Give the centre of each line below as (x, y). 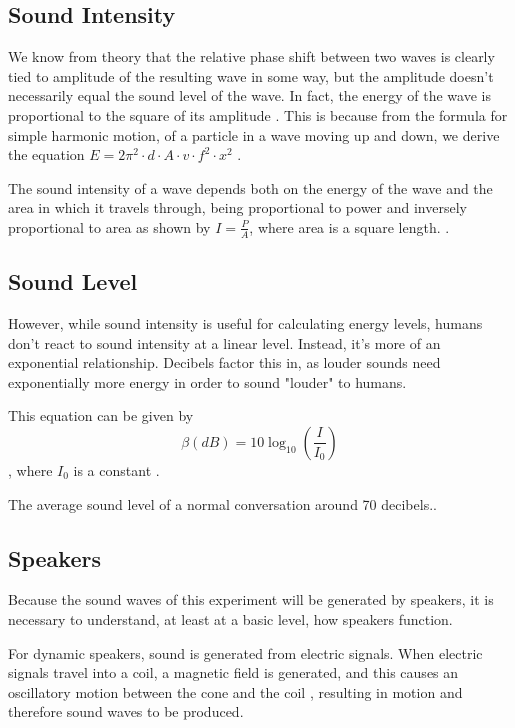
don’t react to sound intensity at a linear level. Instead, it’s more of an (224, 342)
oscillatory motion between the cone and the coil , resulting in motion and (235, 691)
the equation (46, 154)
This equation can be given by (101, 415)
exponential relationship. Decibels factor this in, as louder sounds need (224, 362)
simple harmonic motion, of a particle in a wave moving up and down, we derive (254, 134)
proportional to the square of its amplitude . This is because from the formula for (258, 114)
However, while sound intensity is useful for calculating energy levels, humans (245, 322)
